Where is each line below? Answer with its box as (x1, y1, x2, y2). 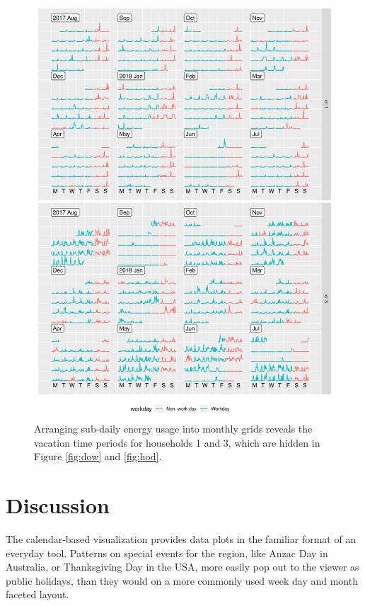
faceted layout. (6, 587, 69, 602)
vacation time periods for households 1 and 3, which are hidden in (34, 435, 320, 450)
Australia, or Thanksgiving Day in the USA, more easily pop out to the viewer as (6, 559, 359, 574)
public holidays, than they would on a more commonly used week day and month (6, 573, 358, 588)
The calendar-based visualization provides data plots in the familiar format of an (6, 532, 357, 547)
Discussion (6, 491, 110, 520)
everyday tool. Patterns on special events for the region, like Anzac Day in (6, 545, 328, 560)
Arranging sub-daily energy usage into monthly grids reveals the (34, 421, 313, 436)
